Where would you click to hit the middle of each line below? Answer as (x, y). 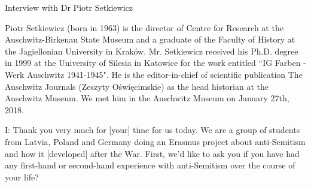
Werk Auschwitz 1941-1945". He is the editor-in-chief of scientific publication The (154, 74)
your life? (22, 177)
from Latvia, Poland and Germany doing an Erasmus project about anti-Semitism (155, 141)
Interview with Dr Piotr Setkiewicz (69, 7)
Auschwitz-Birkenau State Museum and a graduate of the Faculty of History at (150, 39)
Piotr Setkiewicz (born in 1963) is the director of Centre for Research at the (144, 27)
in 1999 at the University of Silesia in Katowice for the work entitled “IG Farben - (155, 63)
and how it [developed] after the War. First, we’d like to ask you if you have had (152, 153)
